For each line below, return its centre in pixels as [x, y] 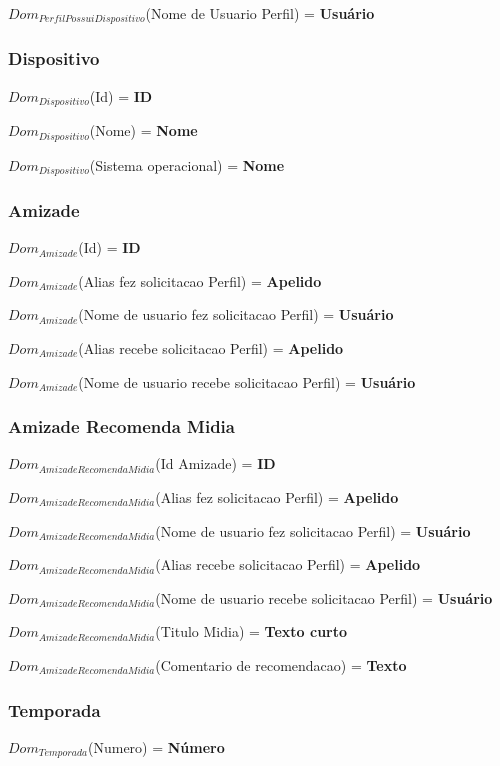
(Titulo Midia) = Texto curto [251, 631]
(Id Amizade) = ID [215, 463]
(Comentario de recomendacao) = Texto [281, 665]
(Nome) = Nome [143, 130]
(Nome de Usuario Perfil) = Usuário [260, 13]
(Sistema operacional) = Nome [187, 164]
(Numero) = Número [156, 746]
